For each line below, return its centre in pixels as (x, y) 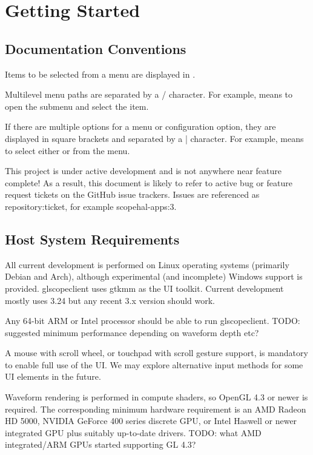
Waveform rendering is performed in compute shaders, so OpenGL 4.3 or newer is (156, 397)
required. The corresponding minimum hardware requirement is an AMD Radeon (156, 409)
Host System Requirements (92, 239)
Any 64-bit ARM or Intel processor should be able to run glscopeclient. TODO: (153, 321)
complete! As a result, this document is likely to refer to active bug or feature (149, 182)
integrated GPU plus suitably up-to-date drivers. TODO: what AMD (133, 432)
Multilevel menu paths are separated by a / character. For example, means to (149, 94)
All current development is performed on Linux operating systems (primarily (147, 264)
